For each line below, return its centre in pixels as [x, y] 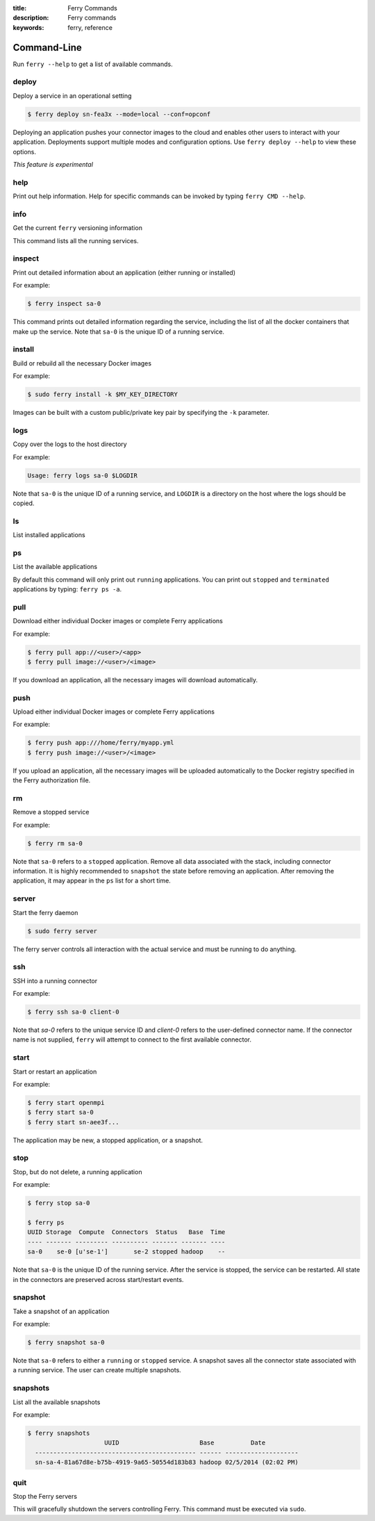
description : [31, 18]
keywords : [28, 27]
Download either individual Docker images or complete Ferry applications [118, 621]
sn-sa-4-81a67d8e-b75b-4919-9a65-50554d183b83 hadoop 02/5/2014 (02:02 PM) [167, 1462]
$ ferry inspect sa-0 [64, 304]
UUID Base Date [185, 1443]
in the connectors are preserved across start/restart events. [98, 1279]
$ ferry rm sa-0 [55, 843]
